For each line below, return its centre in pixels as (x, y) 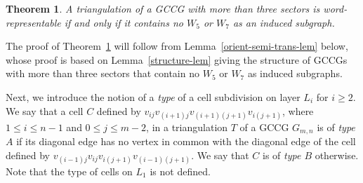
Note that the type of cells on (69, 171)
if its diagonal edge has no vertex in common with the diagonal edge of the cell (186, 141)
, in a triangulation (187, 127)
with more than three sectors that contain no (103, 73)
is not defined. (180, 171)
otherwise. (337, 155)
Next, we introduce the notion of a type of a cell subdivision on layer (153, 96)
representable (33, 22)
